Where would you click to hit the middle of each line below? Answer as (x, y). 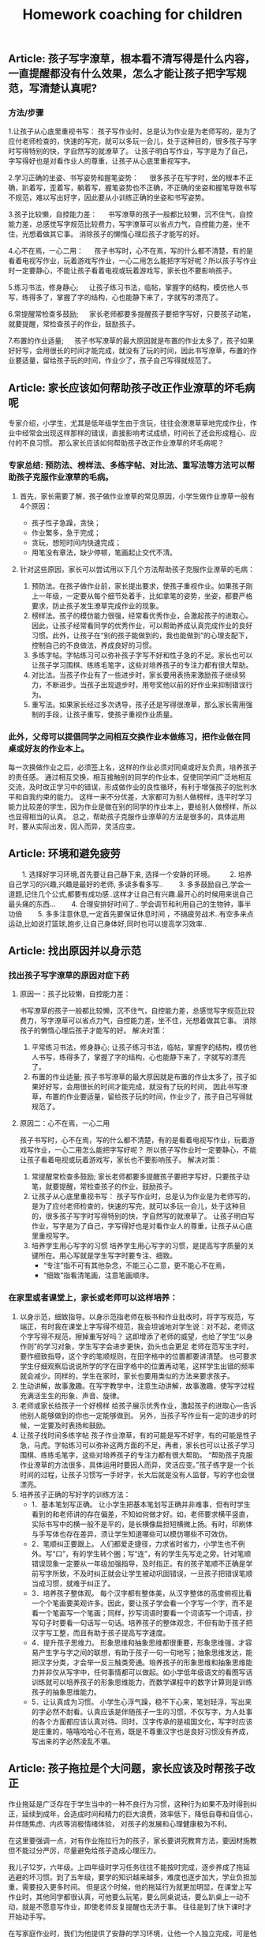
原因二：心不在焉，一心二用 (65, 1123)
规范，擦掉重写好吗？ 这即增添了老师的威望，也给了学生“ (146, 1336)
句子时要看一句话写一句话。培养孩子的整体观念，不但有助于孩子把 (146, 1623)
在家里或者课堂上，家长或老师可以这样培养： (93, 1298)
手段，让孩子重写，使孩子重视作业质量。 (111, 714)
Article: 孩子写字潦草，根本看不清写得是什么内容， (132, 59)
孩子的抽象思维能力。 (66, 1691)
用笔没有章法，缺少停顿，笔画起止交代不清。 (104, 552)
